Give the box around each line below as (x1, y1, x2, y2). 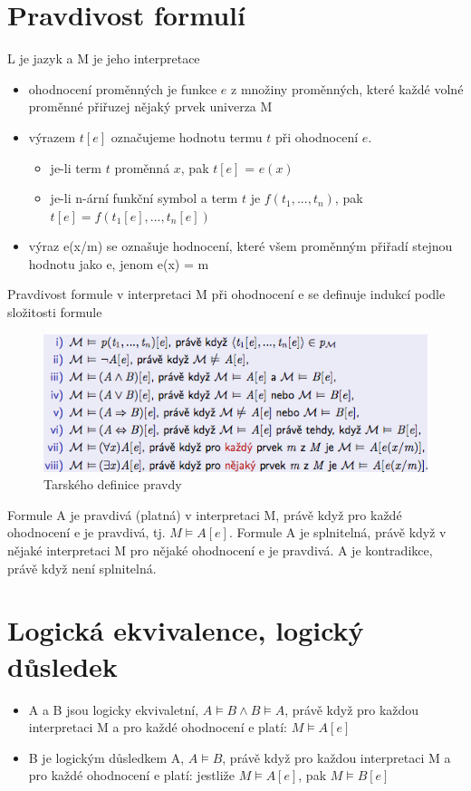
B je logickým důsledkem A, (28, 748, 185, 767)
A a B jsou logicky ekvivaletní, (28, 699, 199, 719)
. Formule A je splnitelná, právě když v (228, 523, 447, 542)
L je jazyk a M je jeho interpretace (7, 49, 200, 68)
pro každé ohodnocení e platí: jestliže (28, 766, 235, 785)
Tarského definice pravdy (43, 475, 182, 494)
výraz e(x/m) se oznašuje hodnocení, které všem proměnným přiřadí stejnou (28, 236, 453, 256)
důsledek (7, 647, 118, 684)
